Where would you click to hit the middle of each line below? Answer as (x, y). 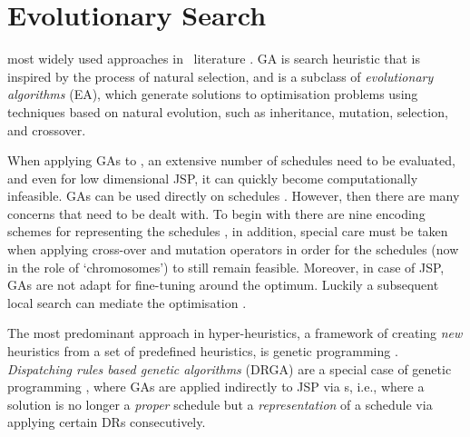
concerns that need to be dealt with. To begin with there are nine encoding (216, 213)
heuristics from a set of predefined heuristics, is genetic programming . (203, 351)
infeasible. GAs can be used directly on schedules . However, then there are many (234, 196)
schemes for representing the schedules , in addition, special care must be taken (228, 231)
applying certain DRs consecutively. (107, 422)
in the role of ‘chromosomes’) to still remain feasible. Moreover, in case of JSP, (226, 267)
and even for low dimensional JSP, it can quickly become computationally (213, 178)
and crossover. (47, 129)
